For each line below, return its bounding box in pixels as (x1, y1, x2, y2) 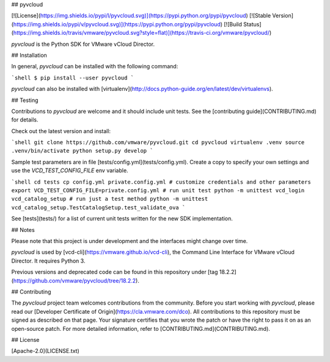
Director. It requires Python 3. (11, 257, 86, 264)
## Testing (11, 96, 38, 104)
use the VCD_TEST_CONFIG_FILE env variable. (11, 167, 128, 174)
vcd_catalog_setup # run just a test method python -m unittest (11, 195, 208, 203)
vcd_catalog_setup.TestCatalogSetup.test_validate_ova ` (11, 204, 186, 211)
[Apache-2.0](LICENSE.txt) (11, 347, 79, 355)
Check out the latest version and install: (11, 127, 111, 134)
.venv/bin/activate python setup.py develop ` (11, 147, 153, 154)
